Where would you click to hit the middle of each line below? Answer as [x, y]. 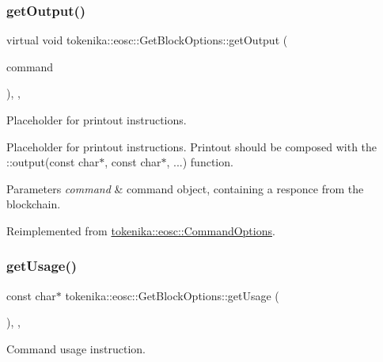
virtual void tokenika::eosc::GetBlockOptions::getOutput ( [147, 40]
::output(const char [53, 162]
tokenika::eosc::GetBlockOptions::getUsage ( [172, 295]
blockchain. [34, 204]
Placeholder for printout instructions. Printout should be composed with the [192, 146]
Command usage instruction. [76, 348]
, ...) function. [200, 162]
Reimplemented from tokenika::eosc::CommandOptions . [141, 230]
